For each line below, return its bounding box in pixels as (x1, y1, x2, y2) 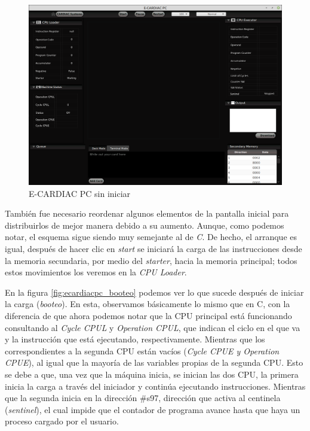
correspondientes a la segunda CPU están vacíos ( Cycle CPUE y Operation (5, 344, 280, 357)
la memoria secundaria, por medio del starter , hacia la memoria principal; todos (5, 254, 297, 266)
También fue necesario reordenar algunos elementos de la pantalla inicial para (5, 207, 289, 220)
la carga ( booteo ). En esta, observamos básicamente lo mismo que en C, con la (5, 298, 290, 310)
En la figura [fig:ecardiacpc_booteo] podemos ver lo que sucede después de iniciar (5, 286, 304, 298)
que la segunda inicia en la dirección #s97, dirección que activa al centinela (5, 391, 281, 404)
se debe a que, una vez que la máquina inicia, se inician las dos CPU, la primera (5, 368, 299, 380)
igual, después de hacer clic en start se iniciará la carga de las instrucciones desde (5, 242, 302, 254)
